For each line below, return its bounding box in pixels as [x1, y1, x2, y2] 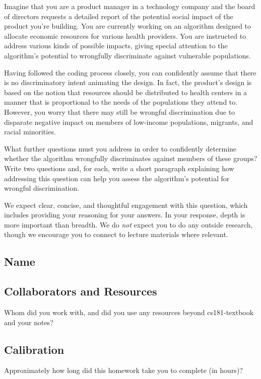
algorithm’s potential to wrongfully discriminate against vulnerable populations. [4, 50, 251, 60]
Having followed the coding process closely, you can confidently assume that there [4, 67, 256, 78]
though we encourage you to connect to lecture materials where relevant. [4, 229, 228, 240]
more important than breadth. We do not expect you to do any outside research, [4, 219, 253, 230]
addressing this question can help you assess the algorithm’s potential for [4, 173, 230, 183]
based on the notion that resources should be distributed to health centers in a [4, 87, 247, 97]
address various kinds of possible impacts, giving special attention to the [4, 40, 228, 51]
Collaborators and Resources [4, 283, 157, 299]
